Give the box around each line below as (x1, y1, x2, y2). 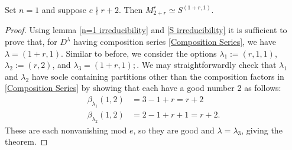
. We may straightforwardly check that (137, 58, 277, 71)
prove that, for (5, 35, 57, 48)
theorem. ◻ (5, 135, 48, 148)
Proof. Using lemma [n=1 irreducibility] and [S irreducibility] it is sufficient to (5, 24, 287, 36)
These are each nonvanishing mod (5, 123, 127, 136)
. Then (118, 4, 143, 15)
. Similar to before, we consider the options (60, 47, 217, 59)
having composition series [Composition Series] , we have (73, 35, 276, 48)
